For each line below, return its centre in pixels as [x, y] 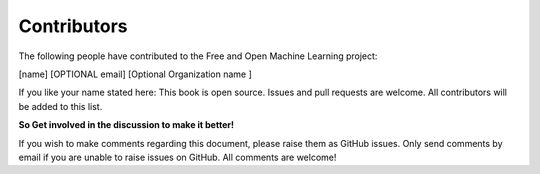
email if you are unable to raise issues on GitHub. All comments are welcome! [177, 157]
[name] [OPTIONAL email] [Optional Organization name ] [135, 74]
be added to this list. [60, 106]
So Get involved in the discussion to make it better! [126, 125]
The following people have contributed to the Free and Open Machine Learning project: [198, 56]
